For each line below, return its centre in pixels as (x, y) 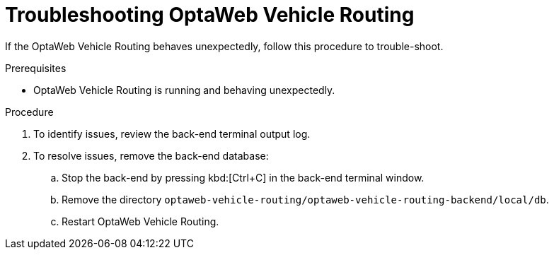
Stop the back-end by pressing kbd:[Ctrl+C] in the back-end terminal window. (243, 177)
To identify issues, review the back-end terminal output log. (172, 134)
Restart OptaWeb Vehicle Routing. (140, 221)
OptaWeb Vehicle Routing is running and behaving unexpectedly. (184, 90)
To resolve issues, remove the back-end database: (151, 155)
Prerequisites (36, 68)
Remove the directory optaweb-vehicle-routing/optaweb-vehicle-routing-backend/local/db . (305, 199)
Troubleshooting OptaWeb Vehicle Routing (210, 15)
